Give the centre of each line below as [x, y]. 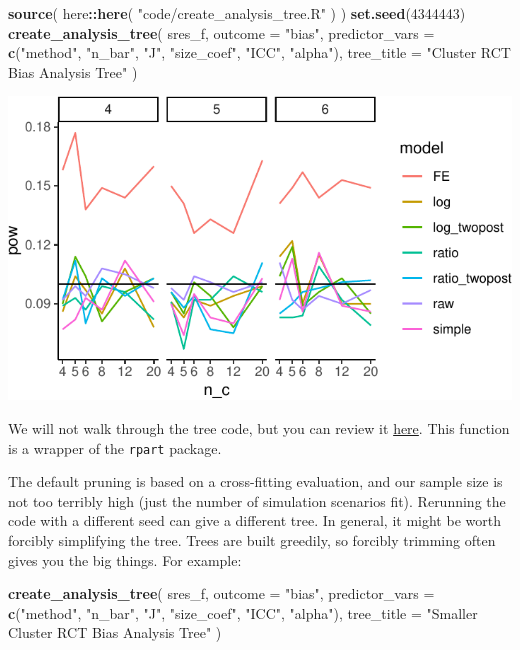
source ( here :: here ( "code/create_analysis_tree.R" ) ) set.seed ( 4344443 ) [237, 13]
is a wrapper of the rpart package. [115, 447]
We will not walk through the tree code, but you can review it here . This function [259, 427]
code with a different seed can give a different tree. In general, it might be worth [254, 520]
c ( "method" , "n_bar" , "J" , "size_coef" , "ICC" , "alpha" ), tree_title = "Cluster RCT [259, 52]
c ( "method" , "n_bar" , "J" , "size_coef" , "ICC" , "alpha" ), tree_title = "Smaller [243, 612]
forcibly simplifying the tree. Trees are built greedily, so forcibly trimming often [252, 539]
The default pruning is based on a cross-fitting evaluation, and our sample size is [255, 481]
